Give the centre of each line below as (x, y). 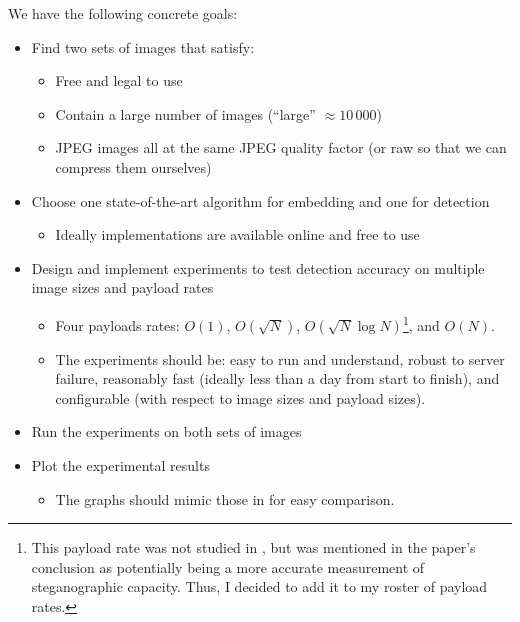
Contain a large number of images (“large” (185, 113)
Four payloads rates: (117, 324)
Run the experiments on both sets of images (166, 431)
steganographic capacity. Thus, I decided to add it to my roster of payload (259, 586)
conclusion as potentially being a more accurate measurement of (228, 566)
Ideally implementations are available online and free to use (237, 234)
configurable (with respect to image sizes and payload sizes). (240, 397)
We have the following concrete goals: (123, 13)
